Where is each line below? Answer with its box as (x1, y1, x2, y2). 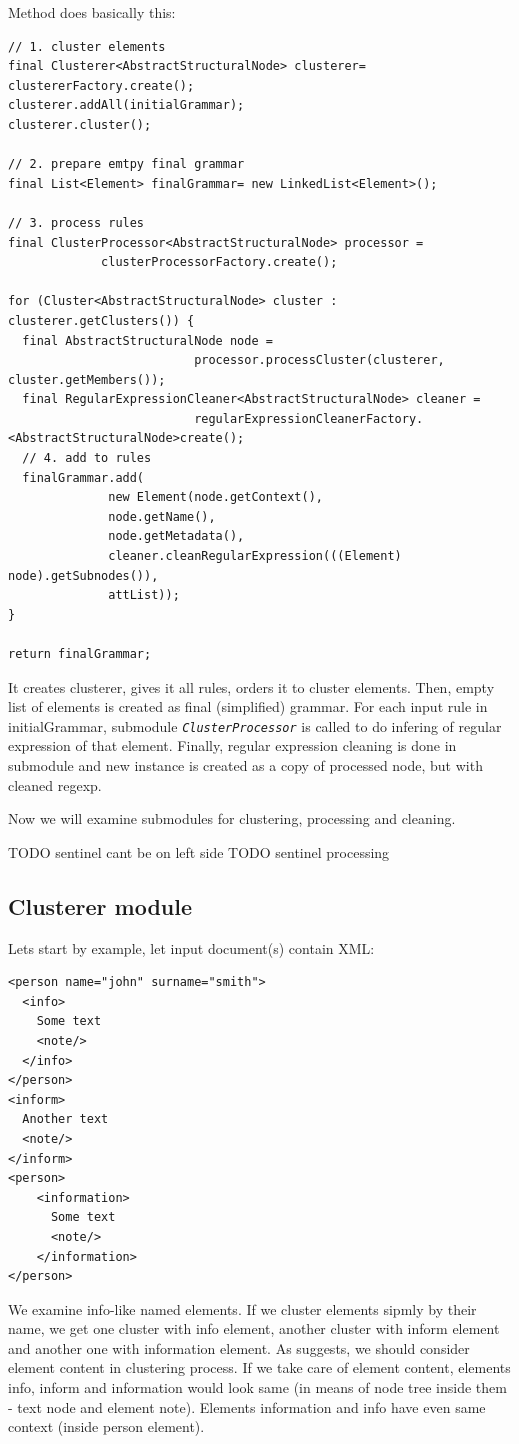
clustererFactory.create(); (8, 78, 195, 93)
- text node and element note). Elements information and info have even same (8, 1396, 486, 1417)
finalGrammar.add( (22, 470, 145, 485)
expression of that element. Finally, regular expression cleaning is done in (8, 735, 457, 756)
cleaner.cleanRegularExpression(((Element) (108, 549, 402, 564)
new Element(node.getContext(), (108, 490, 323, 505)
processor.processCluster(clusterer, (194, 353, 445, 368)
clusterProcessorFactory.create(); (101, 255, 338, 270)
